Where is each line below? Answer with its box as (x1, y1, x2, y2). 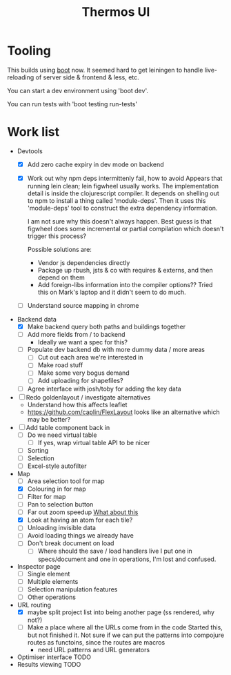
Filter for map (27, 493, 66, 500)
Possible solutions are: (27, 246, 92, 253)
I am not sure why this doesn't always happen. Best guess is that (27, 217, 212, 225)
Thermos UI (81, 4, 150, 20)
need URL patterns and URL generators (37, 645, 150, 654)
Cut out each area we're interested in (37, 353, 143, 362)
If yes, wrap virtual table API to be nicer (37, 438, 150, 447)
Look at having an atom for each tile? (27, 516, 133, 525)
